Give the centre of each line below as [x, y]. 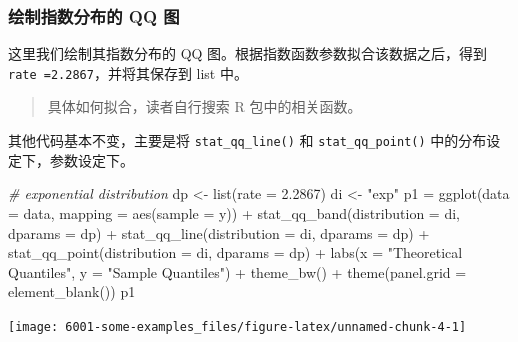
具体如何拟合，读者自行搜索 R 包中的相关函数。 [204, 106]
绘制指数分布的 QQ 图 [94, 15]
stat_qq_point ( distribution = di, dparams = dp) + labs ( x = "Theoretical [235, 252]
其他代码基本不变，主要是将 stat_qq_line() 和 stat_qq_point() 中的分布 [247, 140]
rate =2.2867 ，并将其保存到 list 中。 [128, 72]
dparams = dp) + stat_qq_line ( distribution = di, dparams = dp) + [219, 232]
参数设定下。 [91, 159]
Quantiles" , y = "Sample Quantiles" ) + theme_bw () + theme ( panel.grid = [237, 271]
